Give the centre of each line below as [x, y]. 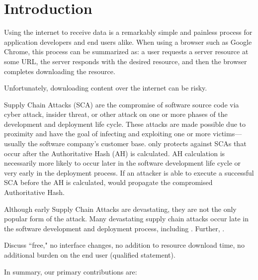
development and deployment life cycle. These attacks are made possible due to [125, 124]
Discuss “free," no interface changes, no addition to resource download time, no [124, 245]
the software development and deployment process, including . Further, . [114, 228]
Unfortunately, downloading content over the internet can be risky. [106, 88]
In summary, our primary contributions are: [71, 271]
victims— [227, 134]
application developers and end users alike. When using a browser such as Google [128, 42]
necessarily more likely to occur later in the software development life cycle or [123, 163]
